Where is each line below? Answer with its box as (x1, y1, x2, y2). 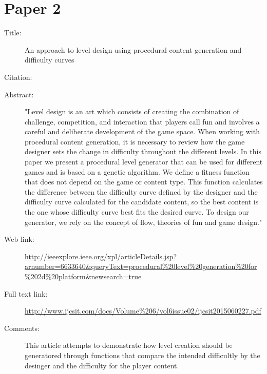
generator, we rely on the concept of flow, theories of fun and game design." (25, 216, 262, 227)
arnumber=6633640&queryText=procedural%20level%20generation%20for (25, 261, 257, 272)
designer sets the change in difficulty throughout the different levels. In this (25, 146, 261, 157)
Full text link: (4, 288, 48, 299)
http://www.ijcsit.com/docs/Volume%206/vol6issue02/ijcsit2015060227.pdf (25, 305, 261, 316)
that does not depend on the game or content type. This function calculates (25, 176, 263, 187)
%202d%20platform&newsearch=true (25, 271, 142, 281)
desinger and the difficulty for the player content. (25, 360, 179, 370)
